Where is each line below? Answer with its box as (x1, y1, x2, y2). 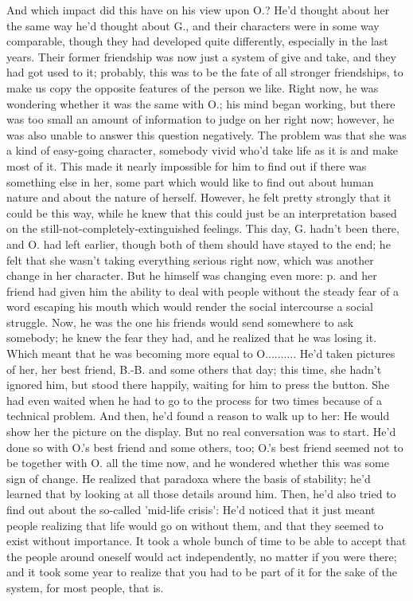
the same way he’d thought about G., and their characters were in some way (6, 17, 380, 33)
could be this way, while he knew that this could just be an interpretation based (6, 204, 397, 221)
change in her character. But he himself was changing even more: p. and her (6, 267, 377, 284)
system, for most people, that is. (6, 579, 164, 595)
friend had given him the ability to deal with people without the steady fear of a (6, 282, 399, 299)
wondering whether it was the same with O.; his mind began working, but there (6, 95, 395, 112)
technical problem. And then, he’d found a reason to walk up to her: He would (6, 407, 390, 424)
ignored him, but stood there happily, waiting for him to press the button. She (6, 376, 390, 393)
